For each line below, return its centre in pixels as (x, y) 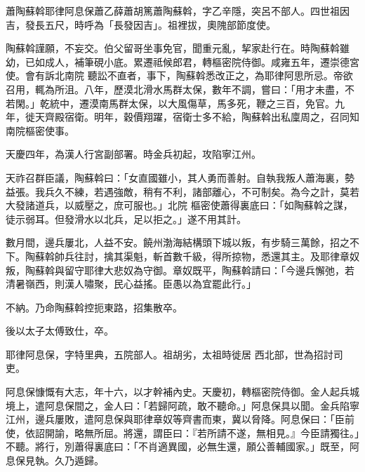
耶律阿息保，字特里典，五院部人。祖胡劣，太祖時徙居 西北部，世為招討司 (174, 354)
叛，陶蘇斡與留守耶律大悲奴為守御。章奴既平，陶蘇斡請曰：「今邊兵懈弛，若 (180, 270)
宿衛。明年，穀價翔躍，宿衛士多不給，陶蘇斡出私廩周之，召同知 (212, 117)
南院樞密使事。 (40, 130)
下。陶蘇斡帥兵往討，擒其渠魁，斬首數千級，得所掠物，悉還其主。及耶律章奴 (182, 256)
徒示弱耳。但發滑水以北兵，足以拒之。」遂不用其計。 (126, 218)
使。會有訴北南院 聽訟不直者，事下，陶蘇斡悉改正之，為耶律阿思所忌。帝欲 (179, 75)
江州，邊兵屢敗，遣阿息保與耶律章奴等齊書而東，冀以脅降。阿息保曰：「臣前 (180, 419)
